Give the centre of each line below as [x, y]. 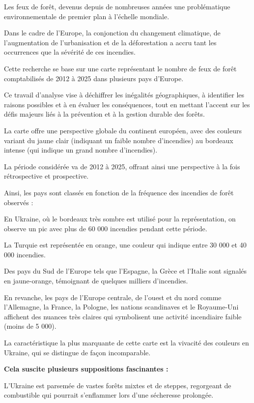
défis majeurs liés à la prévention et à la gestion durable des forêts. [104, 114]
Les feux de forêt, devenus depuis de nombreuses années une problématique [117, 6]
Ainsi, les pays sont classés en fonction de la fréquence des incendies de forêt [119, 192]
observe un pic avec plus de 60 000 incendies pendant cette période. [106, 228]
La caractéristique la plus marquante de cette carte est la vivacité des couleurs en [127, 343]
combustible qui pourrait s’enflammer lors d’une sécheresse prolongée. [109, 395]
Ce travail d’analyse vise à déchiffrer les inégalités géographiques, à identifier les [124, 95]
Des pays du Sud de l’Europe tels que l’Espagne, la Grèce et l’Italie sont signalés [126, 271]
